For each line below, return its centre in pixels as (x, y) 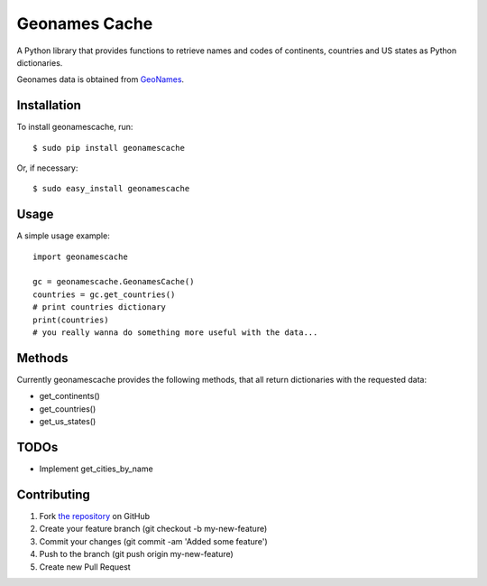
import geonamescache (80, 256)
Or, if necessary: (47, 168)
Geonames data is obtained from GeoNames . (101, 79)
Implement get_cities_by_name (96, 469)
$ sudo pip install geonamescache (109, 148)
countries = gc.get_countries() (104, 294)
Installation (49, 105)
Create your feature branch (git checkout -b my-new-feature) (153, 529)
